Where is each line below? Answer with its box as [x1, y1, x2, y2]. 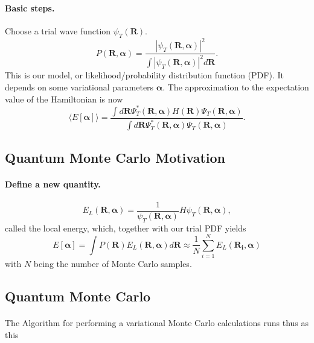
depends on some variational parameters [5, 81, 154, 93]
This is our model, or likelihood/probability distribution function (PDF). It [5, 69, 284, 81]
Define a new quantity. [5, 177, 101, 190]
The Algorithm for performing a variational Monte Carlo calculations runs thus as [5, 316, 309, 329]
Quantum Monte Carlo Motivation [5, 148, 226, 166]
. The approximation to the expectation [162, 81, 309, 93]
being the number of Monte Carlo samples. [33, 257, 192, 270]
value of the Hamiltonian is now [5, 92, 123, 105]
